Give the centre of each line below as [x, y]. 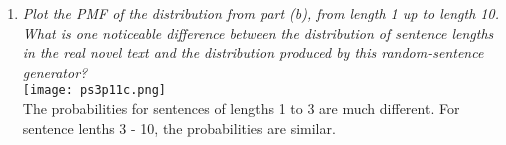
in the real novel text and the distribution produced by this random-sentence [253, 52]
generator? [55, 71]
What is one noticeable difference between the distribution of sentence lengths [258, 32]
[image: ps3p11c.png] [94, 90]
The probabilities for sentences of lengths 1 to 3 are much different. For [241, 108]
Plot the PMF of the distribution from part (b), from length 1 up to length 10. [260, 13]
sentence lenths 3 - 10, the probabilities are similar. [179, 127]
